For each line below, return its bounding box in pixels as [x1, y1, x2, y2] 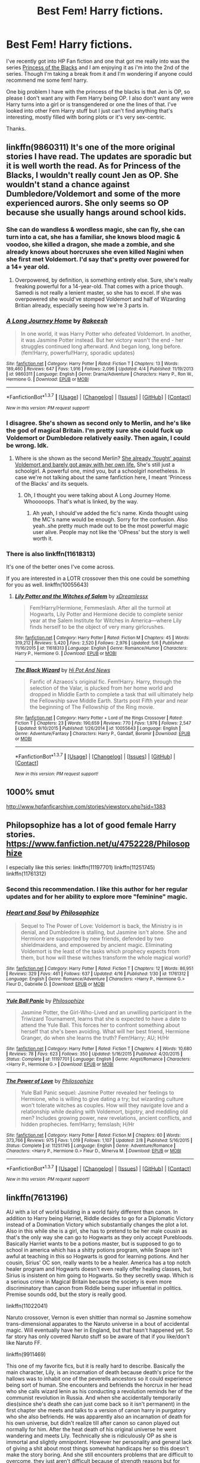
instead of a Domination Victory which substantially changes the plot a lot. [6, 1221, 189, 1229]
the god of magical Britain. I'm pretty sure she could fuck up [6, 426, 183, 434]
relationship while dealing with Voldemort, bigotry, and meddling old [20, 1108, 188, 1115]
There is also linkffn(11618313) [6, 550, 96, 558]
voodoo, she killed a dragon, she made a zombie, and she [6, 240, 175, 249]
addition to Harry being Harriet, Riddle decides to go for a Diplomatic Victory [6, 1215, 194, 1222]
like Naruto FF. [6, 1339, 42, 1347]
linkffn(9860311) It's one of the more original [6, 142, 176, 153]
